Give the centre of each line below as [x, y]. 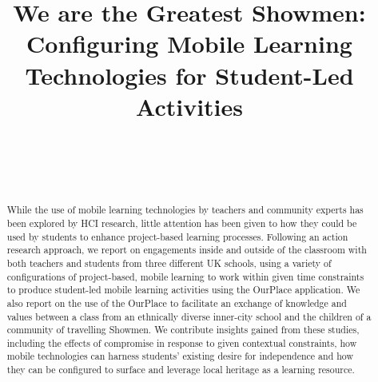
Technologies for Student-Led [189, 75]
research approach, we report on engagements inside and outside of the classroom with [187, 250]
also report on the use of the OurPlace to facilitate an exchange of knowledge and [177, 302]
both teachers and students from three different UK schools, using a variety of [169, 263]
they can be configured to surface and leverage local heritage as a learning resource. [181, 370]
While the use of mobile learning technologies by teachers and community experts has [185, 210]
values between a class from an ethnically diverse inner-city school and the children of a [189, 316]
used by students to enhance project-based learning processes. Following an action [177, 236]
